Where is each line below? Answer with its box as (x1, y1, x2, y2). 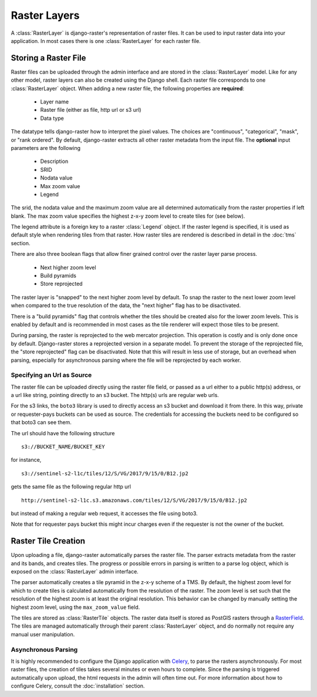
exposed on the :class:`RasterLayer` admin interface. (11, 568, 139, 575)
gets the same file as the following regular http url (11, 483, 131, 491)
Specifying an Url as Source (11, 371, 92, 379)
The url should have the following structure (11, 429, 115, 436)
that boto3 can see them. (11, 419, 72, 426)
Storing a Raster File (11, 53, 86, 63)
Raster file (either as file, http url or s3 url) (40, 106, 141, 114)
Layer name (40, 98, 69, 105)
